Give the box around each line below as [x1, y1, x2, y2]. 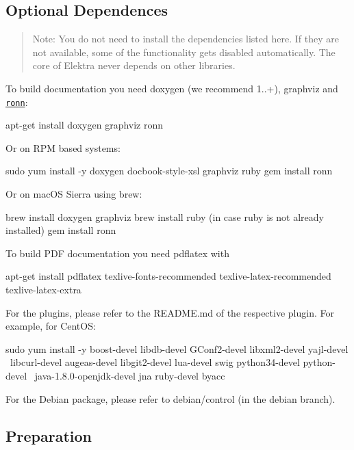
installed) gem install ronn [5, 223, 116, 237]
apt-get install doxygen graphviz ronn [5, 118, 164, 132]
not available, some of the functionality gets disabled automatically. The [32, 44, 336, 59]
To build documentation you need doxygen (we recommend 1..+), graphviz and [5, 81, 338, 95]
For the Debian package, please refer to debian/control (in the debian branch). [5, 391, 336, 406]
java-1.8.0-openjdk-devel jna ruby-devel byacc [34, 368, 225, 382]
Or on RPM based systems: [5, 140, 121, 155]
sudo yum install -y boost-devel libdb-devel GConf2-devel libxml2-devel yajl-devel [5, 341, 349, 356]
